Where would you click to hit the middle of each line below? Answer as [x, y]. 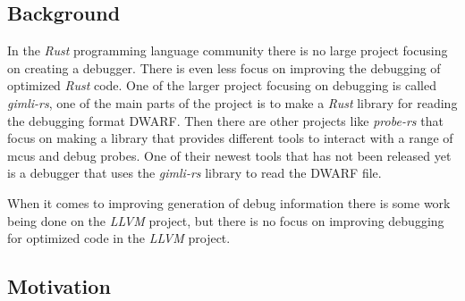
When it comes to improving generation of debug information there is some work [229, 202]
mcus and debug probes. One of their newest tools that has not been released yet [229, 155]
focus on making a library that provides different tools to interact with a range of [230, 138]
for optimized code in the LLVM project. [119, 238]
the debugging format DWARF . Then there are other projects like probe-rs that [225, 120]
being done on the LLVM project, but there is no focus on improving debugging [226, 220]
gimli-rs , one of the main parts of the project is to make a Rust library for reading [232, 102]
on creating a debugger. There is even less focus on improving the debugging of [224, 67]
